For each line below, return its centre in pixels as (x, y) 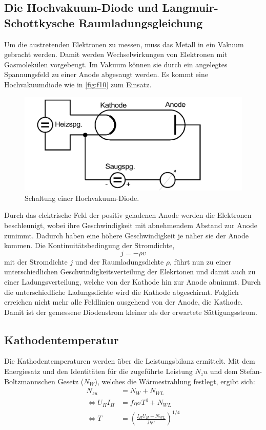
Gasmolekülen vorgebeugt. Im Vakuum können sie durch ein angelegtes (116, 64)
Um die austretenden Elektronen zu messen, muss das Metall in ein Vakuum (124, 44)
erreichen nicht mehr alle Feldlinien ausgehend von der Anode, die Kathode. (124, 302)
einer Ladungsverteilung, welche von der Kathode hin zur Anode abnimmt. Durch (132, 281)
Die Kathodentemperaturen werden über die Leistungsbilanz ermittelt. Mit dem (130, 361)
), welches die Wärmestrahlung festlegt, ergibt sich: (175, 381)
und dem (224, 371)
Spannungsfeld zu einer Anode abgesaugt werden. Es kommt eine (106, 74)
